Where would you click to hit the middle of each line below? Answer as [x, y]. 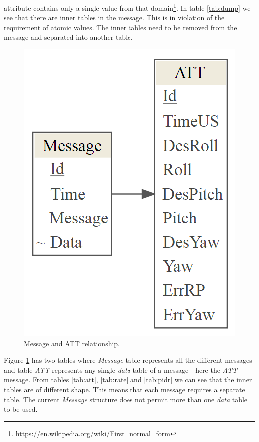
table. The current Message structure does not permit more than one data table [126, 399]
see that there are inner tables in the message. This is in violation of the [114, 18]
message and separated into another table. [68, 37]
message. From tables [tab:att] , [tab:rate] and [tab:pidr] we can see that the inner [128, 379]
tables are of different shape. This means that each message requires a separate [125, 389]
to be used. [21, 409]
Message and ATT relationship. [72, 343]
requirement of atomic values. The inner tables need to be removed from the [121, 27]
